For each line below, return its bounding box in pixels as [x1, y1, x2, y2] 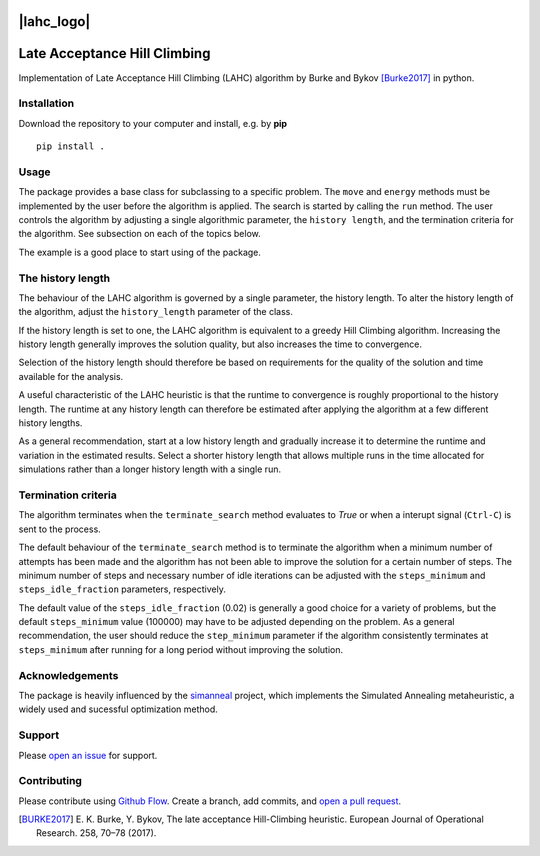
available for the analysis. [18, 370, 124, 382]
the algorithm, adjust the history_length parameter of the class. [18, 306, 294, 318]
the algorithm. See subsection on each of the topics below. [18, 228, 261, 240]
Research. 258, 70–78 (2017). [36, 827, 157, 839]
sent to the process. [18, 523, 102, 535]
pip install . [36, 141, 105, 152]
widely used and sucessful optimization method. [18, 703, 219, 715]
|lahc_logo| [18, 13, 91, 30]
